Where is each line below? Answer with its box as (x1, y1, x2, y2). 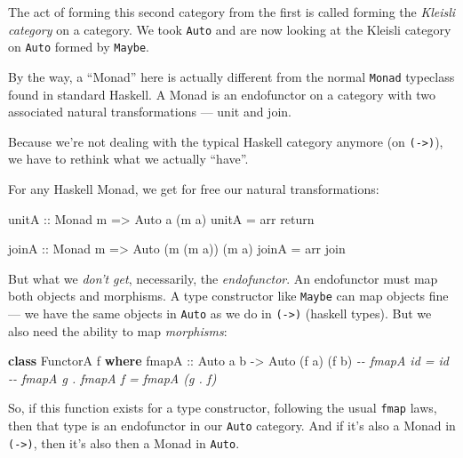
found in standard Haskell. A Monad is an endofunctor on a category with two (8, 84, 436, 103)
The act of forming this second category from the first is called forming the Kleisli (8, 3, 456, 20)
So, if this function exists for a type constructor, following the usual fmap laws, (8, 398, 437, 417)
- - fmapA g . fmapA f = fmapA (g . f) (8, 368, 217, 387)
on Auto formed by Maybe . (8, 37, 150, 56)
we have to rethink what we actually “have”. (8, 149, 249, 168)
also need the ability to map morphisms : (8, 321, 228, 340)
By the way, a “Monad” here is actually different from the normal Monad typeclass (8, 67, 455, 85)
